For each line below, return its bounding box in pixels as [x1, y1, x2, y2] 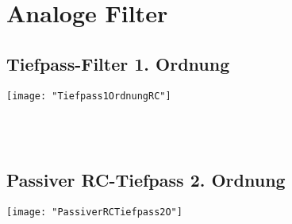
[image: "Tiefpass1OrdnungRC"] [6, 90, 171, 102]
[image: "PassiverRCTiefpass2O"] [6, 206, 182, 218]
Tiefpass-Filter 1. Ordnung [6, 51, 230, 75]
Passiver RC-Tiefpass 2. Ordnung [6, 167, 286, 191]
